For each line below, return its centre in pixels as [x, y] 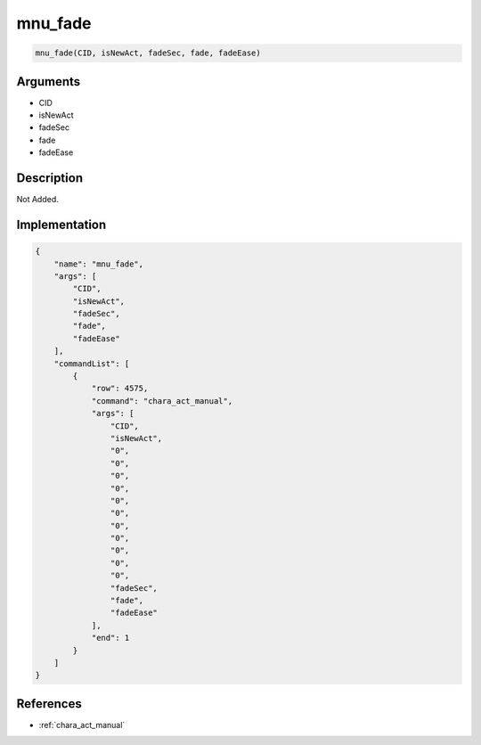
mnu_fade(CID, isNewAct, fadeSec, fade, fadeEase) [148, 53]
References [49, 704]
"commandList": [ [92, 364]
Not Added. [38, 200]
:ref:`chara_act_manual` [82, 725]
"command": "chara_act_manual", [162, 401]
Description [50, 178]
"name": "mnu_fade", [99, 264]
